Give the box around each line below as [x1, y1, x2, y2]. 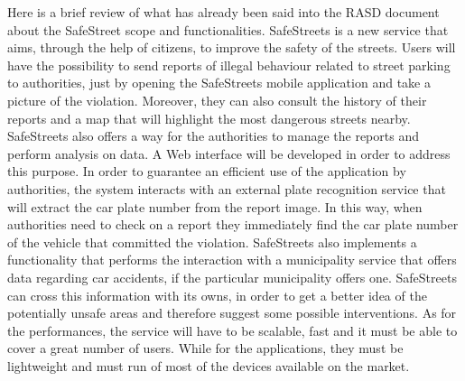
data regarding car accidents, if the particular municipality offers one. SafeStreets [7, 267, 457, 286]
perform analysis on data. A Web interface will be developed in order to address [7, 144, 451, 163]
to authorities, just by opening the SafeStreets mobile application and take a [7, 73, 431, 92]
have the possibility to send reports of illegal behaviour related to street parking [7, 55, 451, 74]
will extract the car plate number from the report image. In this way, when [7, 197, 423, 216]
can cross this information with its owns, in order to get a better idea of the [7, 285, 427, 304]
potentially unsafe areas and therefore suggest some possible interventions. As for [7, 303, 457, 322]
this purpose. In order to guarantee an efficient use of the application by [7, 162, 406, 181]
